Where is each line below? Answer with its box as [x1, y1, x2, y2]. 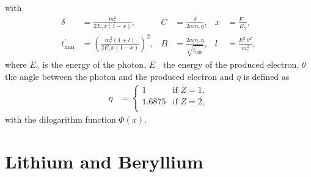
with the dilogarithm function [5, 113, 116, 126]
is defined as [243, 70, 290, 83]
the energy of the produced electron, [163, 57, 299, 70]
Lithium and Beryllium [5, 149, 203, 174]
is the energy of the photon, [42, 57, 147, 70]
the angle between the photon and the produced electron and [5, 70, 234, 83]
